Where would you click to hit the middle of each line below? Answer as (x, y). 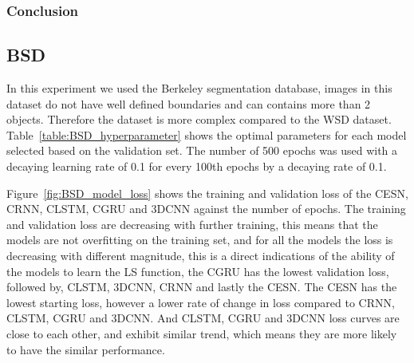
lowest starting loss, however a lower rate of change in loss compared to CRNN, (201, 302)
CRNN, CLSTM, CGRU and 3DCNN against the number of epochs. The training (206, 209)
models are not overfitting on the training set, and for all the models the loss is (200, 240)
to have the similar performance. (86, 349)
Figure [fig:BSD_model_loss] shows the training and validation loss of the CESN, (207, 193)
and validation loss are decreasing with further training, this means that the (192, 224)
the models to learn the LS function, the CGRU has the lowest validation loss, (198, 271)
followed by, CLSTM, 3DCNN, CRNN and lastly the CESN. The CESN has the (202, 287)
